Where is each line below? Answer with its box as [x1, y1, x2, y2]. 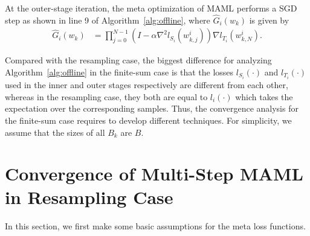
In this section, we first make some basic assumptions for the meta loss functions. [5, 220, 306, 232]
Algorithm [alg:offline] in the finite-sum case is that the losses [5, 66, 234, 78]
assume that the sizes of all [5, 126, 105, 138]
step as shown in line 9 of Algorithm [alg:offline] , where [5, 13, 210, 26]
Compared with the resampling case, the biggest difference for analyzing [5, 54, 272, 66]
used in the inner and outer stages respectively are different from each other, [5, 78, 288, 91]
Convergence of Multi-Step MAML [5, 161, 303, 186]
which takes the [235, 90, 293, 103]
